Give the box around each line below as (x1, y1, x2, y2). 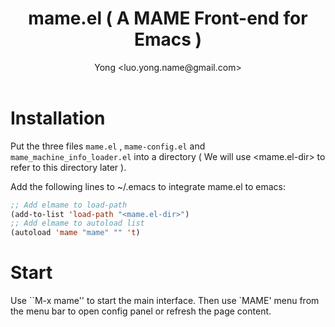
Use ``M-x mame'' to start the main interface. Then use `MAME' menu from (10, 295, 320, 307)
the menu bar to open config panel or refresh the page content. (10, 305, 272, 317)
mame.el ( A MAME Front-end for (28, 7, 308, 30)
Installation (10, 107, 106, 129)
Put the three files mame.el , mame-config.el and (10, 140, 206, 152)
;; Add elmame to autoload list (10, 218, 145, 229)
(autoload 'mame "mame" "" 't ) (10, 228, 141, 238)
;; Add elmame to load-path (10, 200, 128, 210)
